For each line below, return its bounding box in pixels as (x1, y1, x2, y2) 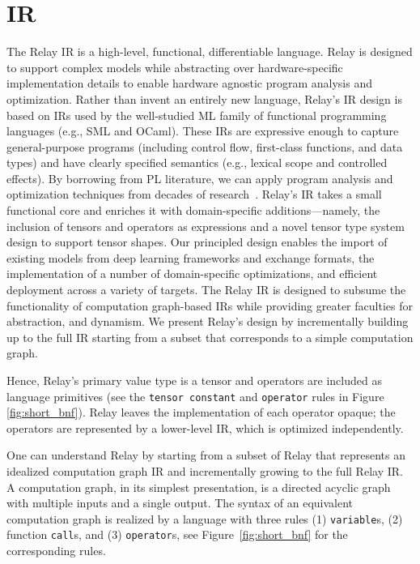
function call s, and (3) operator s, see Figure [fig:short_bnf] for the (6, 526, 348, 543)
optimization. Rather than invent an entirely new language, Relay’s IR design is (6, 90, 402, 107)
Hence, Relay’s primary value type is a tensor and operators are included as (6, 372, 382, 388)
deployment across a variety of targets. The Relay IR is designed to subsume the (6, 281, 406, 298)
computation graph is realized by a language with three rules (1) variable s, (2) (6, 510, 403, 527)
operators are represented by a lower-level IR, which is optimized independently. (6, 419, 404, 436)
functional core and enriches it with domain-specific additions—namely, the (6, 202, 380, 219)
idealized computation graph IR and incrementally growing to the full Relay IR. (6, 463, 403, 480)
